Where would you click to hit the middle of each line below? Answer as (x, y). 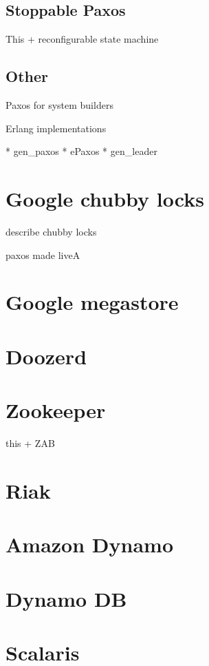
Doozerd (46, 356)
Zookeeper (56, 410)
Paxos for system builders (59, 105)
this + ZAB (30, 443)
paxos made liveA (43, 254)
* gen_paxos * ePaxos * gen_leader (81, 151)
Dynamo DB (66, 598)
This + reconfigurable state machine (82, 39)
